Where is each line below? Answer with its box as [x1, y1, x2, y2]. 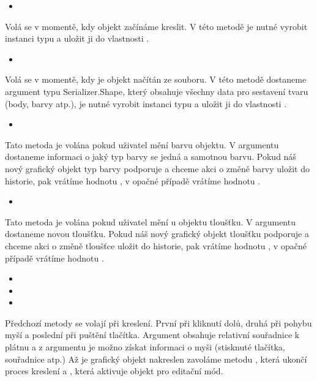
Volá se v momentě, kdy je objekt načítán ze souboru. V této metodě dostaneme [5, 73, 307, 86]
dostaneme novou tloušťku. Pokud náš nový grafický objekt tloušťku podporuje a [5, 227, 309, 240]
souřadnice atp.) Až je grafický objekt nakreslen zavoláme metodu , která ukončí [5, 352, 307, 365]
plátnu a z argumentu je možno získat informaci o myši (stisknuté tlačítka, [5, 341, 285, 353]
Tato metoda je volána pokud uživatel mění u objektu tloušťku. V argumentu [5, 215, 296, 228]
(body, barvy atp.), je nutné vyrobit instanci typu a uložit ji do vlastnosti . [5, 97, 287, 110]
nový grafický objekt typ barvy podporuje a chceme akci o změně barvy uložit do [5, 162, 310, 175]
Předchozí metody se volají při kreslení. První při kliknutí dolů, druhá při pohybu [5, 316, 312, 329]
